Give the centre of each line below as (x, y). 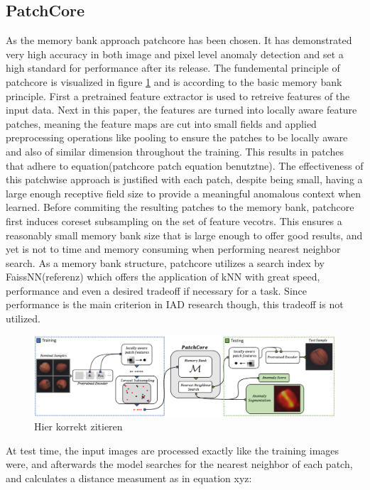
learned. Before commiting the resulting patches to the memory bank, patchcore (180, 207)
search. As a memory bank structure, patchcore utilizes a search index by (165, 262)
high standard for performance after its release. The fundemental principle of (173, 68)
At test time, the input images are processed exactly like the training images (173, 450)
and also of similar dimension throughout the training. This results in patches (175, 151)
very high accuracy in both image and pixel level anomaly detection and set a (175, 54)
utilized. (23, 318)
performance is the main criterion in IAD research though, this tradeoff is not (175, 304)
